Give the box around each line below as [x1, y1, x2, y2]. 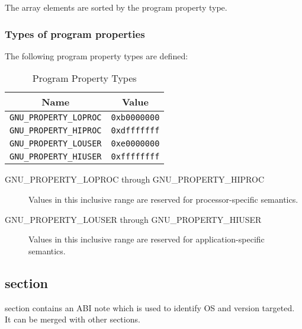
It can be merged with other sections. [5, 313, 140, 325]
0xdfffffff [111, 126, 160, 136]
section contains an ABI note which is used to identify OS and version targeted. [5, 301, 295, 314]
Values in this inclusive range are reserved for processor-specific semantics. [28, 193, 298, 205]
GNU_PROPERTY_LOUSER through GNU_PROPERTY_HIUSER [5, 213, 262, 225]
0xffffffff [111, 152, 160, 162]
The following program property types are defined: [5, 49, 188, 62]
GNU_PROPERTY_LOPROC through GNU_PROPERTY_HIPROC [5, 173, 264, 186]
